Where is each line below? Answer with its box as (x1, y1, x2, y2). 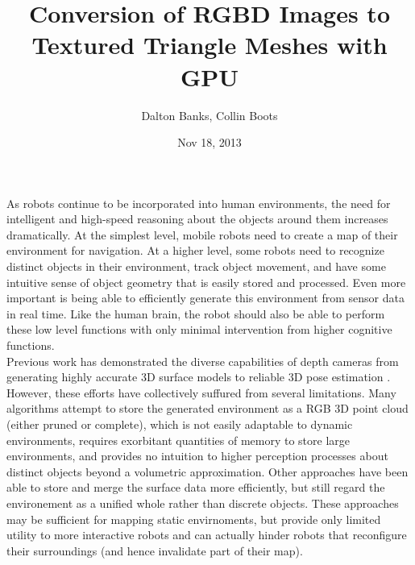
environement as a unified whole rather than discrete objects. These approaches (6, 494, 399, 511)
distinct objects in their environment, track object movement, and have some (6, 258, 386, 275)
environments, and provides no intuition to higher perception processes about (6, 447, 388, 464)
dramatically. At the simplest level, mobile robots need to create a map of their (6, 226, 398, 243)
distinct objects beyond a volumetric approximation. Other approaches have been (6, 463, 409, 480)
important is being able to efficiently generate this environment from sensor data (6, 289, 405, 306)
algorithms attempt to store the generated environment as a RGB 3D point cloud (6, 400, 409, 417)
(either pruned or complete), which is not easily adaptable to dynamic (6, 416, 353, 432)
